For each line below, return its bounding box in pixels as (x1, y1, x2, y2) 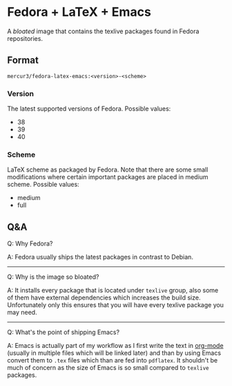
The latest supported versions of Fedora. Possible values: (7, 104, 171, 113)
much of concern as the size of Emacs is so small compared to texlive (7, 364, 209, 372)
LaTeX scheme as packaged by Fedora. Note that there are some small (7, 165, 209, 174)
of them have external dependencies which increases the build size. (7, 293, 201, 302)
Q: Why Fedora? (7, 239, 53, 248)
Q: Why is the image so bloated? (7, 273, 99, 281)
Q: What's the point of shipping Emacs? (7, 328, 119, 336)
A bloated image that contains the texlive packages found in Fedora (7, 27, 200, 35)
